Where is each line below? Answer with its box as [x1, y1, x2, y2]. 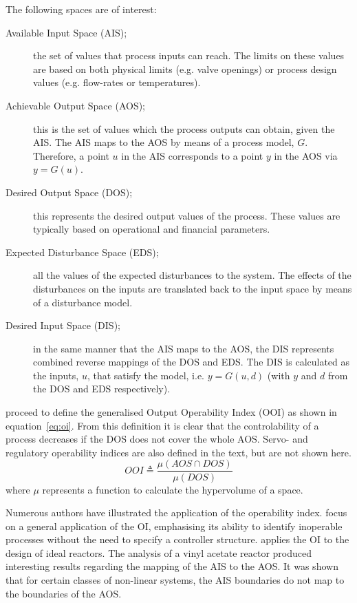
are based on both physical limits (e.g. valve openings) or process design [33, 61, 337, 76]
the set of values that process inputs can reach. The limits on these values [33, 48, 345, 63]
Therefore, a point [33, 148, 109, 162]
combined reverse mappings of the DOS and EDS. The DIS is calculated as [33, 355, 350, 369]
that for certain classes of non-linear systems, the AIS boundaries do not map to [6, 573, 345, 587]
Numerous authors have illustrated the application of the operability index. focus [6, 505, 347, 520]
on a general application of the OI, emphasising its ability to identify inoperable [6, 518, 343, 533]
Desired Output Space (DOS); [6, 184, 133, 199]
